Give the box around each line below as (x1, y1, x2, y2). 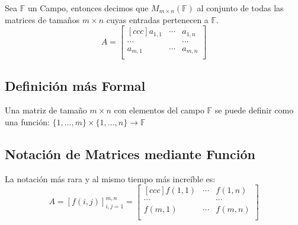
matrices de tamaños (5, 13, 80, 26)
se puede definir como (214, 104, 294, 116)
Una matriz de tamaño (5, 104, 87, 116)
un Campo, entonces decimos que (27, 2, 149, 14)
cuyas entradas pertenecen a (106, 13, 209, 26)
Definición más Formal (5, 76, 146, 94)
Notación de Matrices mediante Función (5, 145, 255, 163)
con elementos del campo (114, 104, 204, 116)
